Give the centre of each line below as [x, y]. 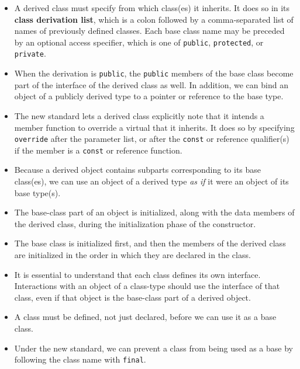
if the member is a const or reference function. [98, 150]
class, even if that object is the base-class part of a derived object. [132, 297]
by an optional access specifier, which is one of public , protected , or [139, 42]
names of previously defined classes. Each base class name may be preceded [149, 31]
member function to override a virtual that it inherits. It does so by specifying [154, 127]
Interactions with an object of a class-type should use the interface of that [147, 286]
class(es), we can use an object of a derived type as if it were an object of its [151, 181]
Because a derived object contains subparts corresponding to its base [138, 170]
